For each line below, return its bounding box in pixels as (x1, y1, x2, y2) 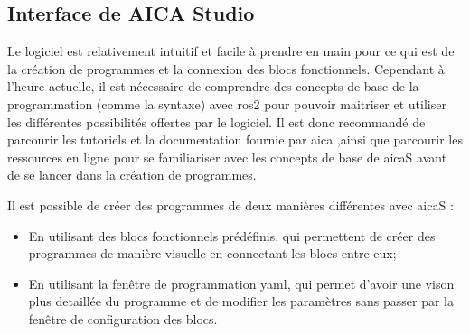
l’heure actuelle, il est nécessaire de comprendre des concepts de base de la (7, 77, 419, 96)
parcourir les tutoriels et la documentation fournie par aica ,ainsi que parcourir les (7, 130, 463, 149)
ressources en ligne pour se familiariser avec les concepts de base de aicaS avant (7, 147, 447, 166)
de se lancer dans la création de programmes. (7, 165, 257, 184)
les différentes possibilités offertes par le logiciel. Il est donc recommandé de (7, 112, 426, 131)
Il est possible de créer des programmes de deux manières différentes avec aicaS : (7, 195, 454, 214)
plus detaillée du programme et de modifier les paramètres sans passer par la (28, 292, 454, 311)
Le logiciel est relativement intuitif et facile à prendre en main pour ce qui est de (7, 42, 455, 60)
